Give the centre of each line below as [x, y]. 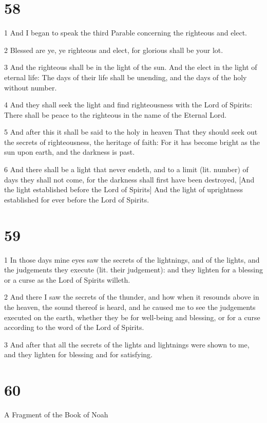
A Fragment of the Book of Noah [56, 415]
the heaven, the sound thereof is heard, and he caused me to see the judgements [130, 307]
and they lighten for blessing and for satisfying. [78, 354]
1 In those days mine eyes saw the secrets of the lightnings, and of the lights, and [132, 259]
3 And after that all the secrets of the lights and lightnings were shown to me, [127, 344]
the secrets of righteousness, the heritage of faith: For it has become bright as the [132, 142]
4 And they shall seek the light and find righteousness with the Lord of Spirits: [128, 105]
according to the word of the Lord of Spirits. [74, 327]
